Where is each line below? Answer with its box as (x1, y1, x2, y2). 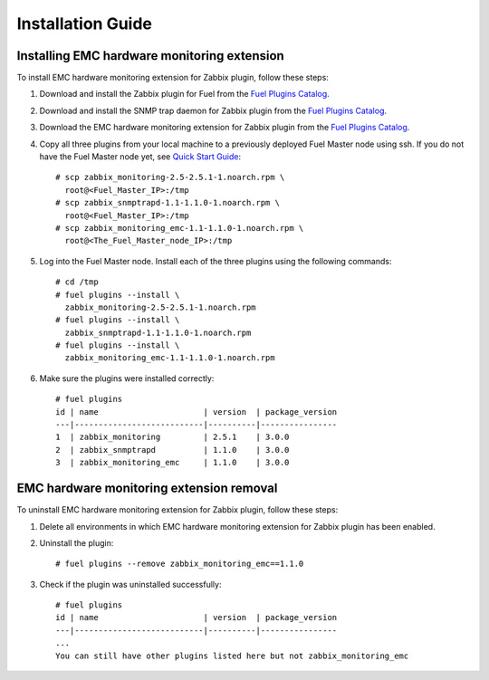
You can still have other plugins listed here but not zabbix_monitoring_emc (55, 650, 409, 661)
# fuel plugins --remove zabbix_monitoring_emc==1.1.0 (55, 559, 304, 570)
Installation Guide (16, 14, 153, 34)
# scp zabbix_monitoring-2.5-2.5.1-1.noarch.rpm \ (55, 172, 285, 183)
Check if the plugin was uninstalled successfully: (39, 579, 222, 589)
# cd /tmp (55, 277, 99, 287)
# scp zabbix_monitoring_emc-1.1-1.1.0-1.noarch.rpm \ (55, 223, 304, 233)
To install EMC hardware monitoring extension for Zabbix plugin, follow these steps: (16, 72, 330, 83)
